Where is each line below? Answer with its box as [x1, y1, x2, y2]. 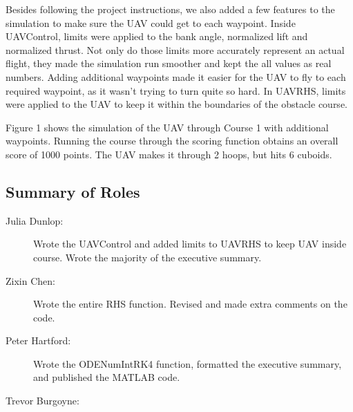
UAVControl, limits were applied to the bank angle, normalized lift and [6, 29, 308, 44]
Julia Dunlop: [6, 213, 64, 227]
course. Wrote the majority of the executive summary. [33, 250, 262, 264]
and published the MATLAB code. [33, 370, 180, 384]
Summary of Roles [6, 180, 140, 202]
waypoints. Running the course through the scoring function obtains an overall [6, 133, 338, 148]
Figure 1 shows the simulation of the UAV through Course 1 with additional [6, 120, 329, 134]
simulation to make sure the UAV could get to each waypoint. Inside [6, 15, 296, 30]
